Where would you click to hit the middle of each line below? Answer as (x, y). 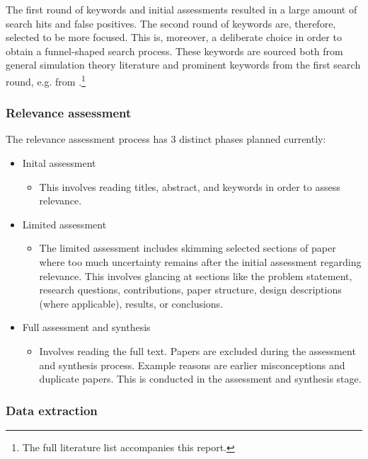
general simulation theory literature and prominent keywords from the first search (183, 65)
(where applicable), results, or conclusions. (131, 303)
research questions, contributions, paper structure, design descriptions (190, 290)
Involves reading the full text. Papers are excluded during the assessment (197, 350)
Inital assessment (59, 163)
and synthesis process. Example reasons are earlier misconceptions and (192, 365)
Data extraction (52, 410)
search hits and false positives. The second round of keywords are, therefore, (171, 23)
